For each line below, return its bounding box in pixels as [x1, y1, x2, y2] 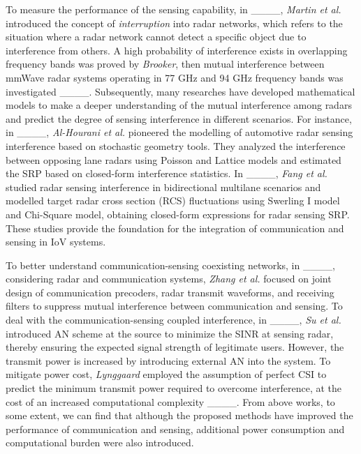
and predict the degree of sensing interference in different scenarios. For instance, [6, 111, 352, 126]
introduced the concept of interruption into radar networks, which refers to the [6, 15, 343, 30]
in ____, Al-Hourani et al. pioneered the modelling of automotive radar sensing [6, 125, 353, 139]
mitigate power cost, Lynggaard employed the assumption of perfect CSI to [6, 367, 327, 381]
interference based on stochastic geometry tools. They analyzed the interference [6, 138, 346, 153]
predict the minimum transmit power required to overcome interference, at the [6, 381, 342, 395]
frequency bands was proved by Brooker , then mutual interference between [6, 56, 325, 71]
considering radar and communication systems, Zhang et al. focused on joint [6, 271, 332, 286]
